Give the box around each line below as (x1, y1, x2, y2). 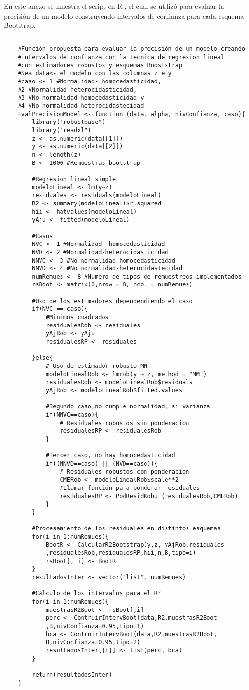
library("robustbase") (32, 119, 105, 126)
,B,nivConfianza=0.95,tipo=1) (45, 623, 144, 630)
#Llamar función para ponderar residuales (60, 484, 200, 491)
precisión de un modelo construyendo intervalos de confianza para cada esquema (4, 10, 244, 20)
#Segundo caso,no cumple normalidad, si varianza (45, 403, 210, 410)
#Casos (32, 232, 53, 240)
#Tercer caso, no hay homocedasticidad (45, 452, 175, 459)
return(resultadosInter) (32, 671, 112, 678)
